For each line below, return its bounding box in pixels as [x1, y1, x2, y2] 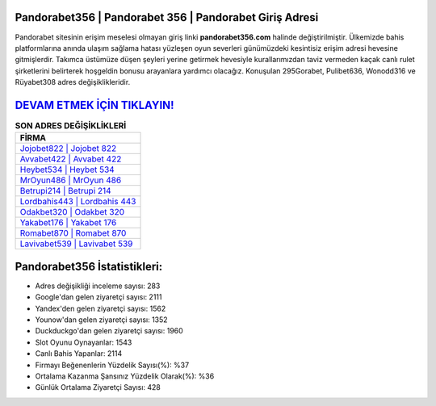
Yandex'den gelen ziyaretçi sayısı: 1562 [35, 303, 166, 313]
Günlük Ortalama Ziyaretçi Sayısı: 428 [35, 383, 161, 392]
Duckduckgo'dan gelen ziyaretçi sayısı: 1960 [35, 326, 183, 336]
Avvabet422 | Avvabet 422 [19, 153, 122, 165]
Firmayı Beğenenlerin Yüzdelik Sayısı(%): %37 [35, 360, 190, 370]
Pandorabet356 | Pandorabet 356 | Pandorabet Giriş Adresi [15, 10, 319, 24]
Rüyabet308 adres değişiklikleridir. [15, 77, 131, 87]
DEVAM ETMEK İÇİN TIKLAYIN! [15, 98, 174, 112]
